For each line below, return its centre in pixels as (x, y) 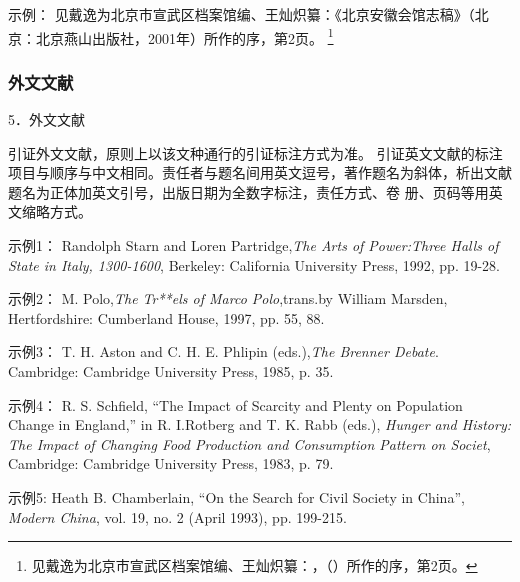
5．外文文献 (46, 119)
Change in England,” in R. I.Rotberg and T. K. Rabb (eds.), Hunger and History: (260, 424)
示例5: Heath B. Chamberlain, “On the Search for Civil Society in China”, (236, 496)
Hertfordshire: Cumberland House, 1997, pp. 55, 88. (166, 317)
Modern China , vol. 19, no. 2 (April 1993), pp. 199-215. (177, 516)
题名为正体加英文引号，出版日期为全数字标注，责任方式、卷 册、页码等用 (248, 191)
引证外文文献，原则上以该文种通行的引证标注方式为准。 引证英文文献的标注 (255, 152)
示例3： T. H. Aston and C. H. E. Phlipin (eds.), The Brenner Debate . (223, 351)
